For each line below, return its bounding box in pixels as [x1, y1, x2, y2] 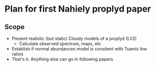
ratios [11, 51, 24, 57]
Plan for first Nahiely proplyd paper [4, 3, 151, 15]
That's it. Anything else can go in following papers [11, 56, 113, 62]
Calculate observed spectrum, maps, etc [19, 41, 102, 47]
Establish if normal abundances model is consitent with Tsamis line [11, 46, 147, 51]
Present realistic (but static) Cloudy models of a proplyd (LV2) [11, 35, 137, 41]
